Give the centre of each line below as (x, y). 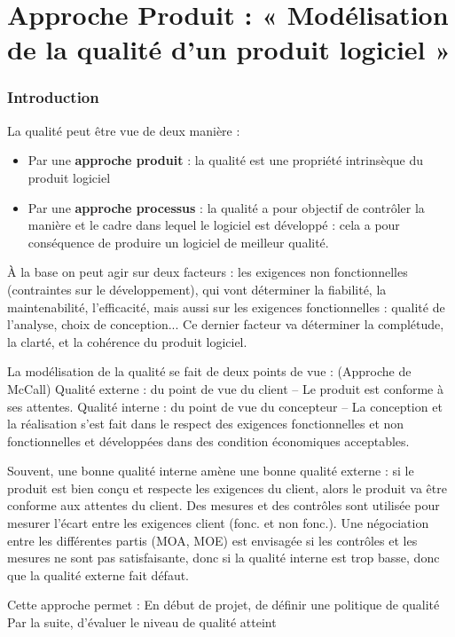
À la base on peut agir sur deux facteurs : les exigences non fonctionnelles (208, 272)
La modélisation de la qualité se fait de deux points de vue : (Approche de (209, 371)
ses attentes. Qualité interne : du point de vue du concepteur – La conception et (225, 406)
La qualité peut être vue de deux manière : (124, 130)
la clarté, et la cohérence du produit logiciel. (127, 341)
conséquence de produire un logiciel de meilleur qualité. (178, 242)
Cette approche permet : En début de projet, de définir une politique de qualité (224, 605)
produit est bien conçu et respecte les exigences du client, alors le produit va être (227, 488)
